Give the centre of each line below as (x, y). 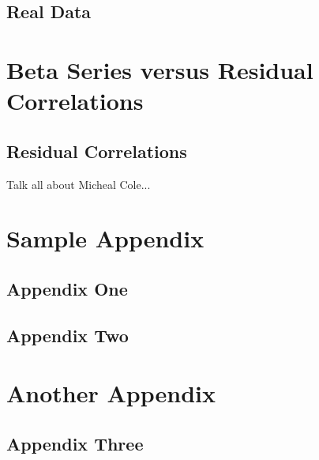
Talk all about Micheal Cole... (79, 184)
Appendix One (67, 288)
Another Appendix (111, 393)
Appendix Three (75, 443)
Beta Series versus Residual (160, 69)
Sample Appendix (105, 238)
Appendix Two (68, 335)
